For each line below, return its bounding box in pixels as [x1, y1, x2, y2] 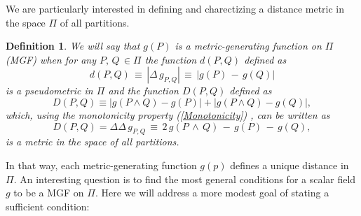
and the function [108, 83, 179, 98]
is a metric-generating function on [175, 38, 322, 53]
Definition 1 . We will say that [6, 38, 140, 53]
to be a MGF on [13, 185, 84, 200]
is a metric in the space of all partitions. [6, 134, 179, 149]
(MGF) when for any [6, 52, 96, 66]
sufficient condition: [6, 199, 90, 213]
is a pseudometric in [6, 83, 93, 98]
